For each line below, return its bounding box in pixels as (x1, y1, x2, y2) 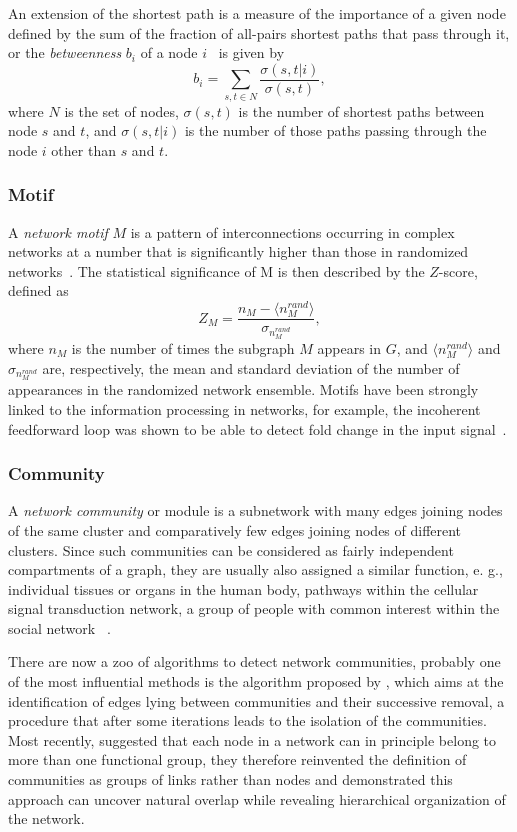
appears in (317, 337, 382, 358)
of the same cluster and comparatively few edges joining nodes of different (8, 519, 462, 540)
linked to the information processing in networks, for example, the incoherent (8, 398, 481, 419)
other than (51, 139, 116, 160)
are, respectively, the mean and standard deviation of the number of (42, 357, 460, 378)
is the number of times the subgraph (71, 337, 295, 358)
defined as (8, 280, 69, 301)
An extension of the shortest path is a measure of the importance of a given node (8, 3, 506, 23)
